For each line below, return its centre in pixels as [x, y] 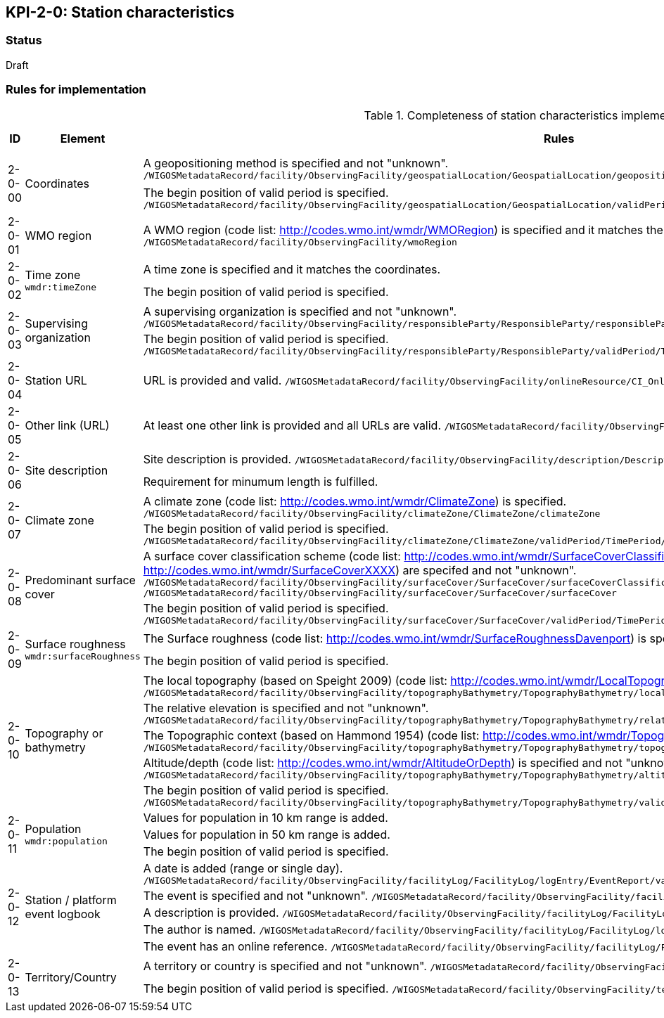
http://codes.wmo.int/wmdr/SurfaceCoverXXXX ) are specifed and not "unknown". [360, 570]
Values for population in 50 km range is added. [267, 834]
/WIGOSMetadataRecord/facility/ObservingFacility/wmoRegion [300, 243]
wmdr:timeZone [61, 288]
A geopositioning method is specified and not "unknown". [296, 163]
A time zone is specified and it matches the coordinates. [292, 269]
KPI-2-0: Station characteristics [120, 12]
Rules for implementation [76, 90]
